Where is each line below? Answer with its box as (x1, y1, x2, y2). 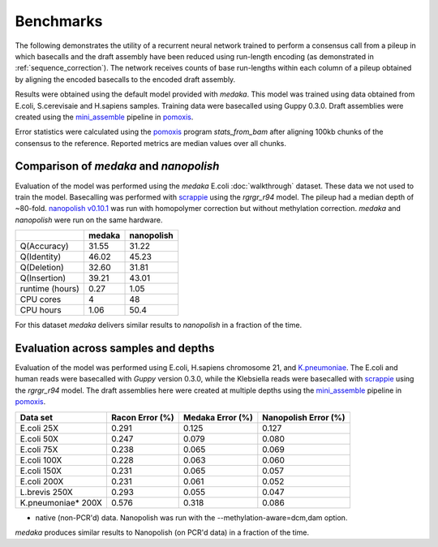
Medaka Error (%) (182, 411, 253, 423)
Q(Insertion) (19, 273, 67, 284)
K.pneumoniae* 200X (19, 497, 103, 508)
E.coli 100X (19, 454, 62, 466)
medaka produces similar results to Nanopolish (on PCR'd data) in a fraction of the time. (15, 528, 310, 537)
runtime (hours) (19, 283, 80, 295)
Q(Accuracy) (19, 240, 69, 252)
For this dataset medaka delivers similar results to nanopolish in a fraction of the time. (15, 321, 303, 330)
